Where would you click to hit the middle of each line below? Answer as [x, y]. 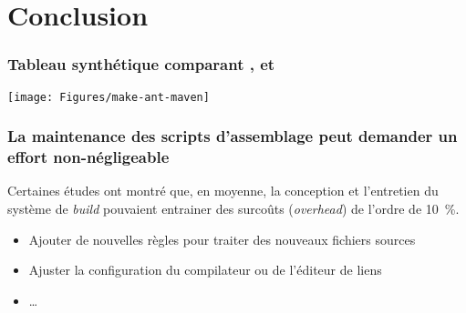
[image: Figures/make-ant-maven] [109, 97]
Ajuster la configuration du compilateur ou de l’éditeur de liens [205, 270]
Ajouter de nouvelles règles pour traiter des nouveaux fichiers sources [222, 239]
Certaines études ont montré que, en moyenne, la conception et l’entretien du [223, 191]
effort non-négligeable [88, 157]
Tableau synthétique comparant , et [141, 64]
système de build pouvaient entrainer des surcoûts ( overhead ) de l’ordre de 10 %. [233, 208]
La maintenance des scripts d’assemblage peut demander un [233, 136]
